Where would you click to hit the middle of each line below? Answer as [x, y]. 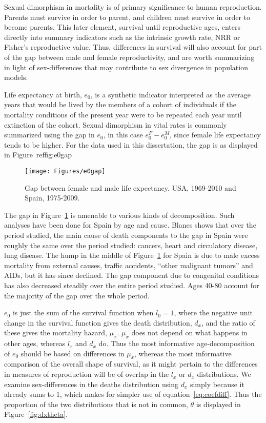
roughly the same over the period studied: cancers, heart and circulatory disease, [131, 245]
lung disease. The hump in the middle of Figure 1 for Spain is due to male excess [132, 255]
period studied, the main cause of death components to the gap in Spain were [126, 235]
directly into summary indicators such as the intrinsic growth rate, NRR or [122, 37]
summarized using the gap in [49, 135]
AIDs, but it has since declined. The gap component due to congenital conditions [132, 275]
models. [16, 77]
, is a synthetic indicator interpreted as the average [171, 94]
